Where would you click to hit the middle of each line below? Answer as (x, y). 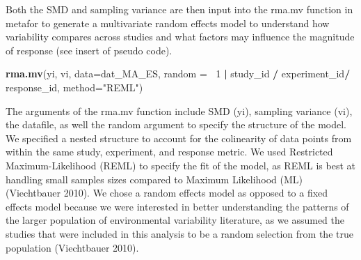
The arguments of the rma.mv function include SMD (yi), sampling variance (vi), (179, 110)
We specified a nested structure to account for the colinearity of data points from (179, 138)
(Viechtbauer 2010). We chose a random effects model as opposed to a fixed (167, 193)
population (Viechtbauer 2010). (72, 247)
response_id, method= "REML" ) (74, 87)
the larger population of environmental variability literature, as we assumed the (175, 220)
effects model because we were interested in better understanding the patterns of (177, 206)
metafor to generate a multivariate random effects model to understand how (168, 23)
